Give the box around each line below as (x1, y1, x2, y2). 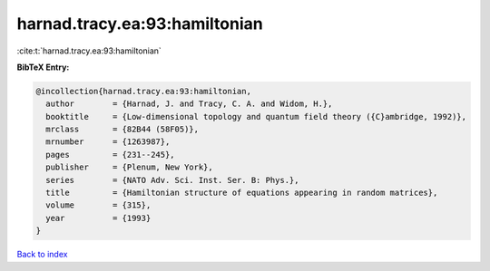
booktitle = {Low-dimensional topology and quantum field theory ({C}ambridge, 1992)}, (45, 111, 467, 121)
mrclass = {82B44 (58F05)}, (45, 124, 200, 135)
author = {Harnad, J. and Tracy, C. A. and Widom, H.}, (45, 99, 333, 109)
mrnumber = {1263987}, (45, 137, 171, 147)
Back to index (16, 249, 68, 260)
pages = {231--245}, (45, 150, 176, 160)
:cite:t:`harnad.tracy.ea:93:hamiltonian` (16, 45, 162, 56)
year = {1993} (45, 213, 152, 223)
